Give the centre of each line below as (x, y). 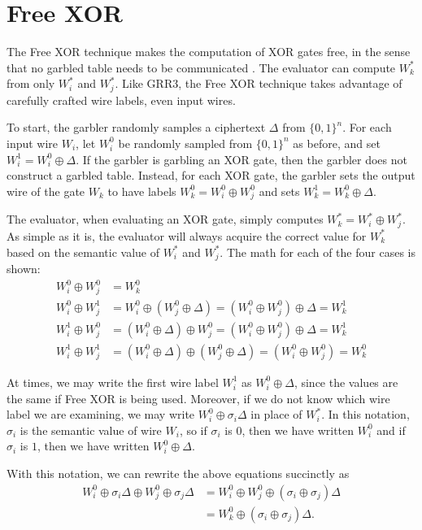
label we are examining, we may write (101, 414)
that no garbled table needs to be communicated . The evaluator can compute (201, 67)
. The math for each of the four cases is (318, 252)
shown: (24, 268)
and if (391, 430)
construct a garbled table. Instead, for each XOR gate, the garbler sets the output (211, 175)
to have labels (142, 191)
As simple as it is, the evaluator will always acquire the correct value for (187, 235)
